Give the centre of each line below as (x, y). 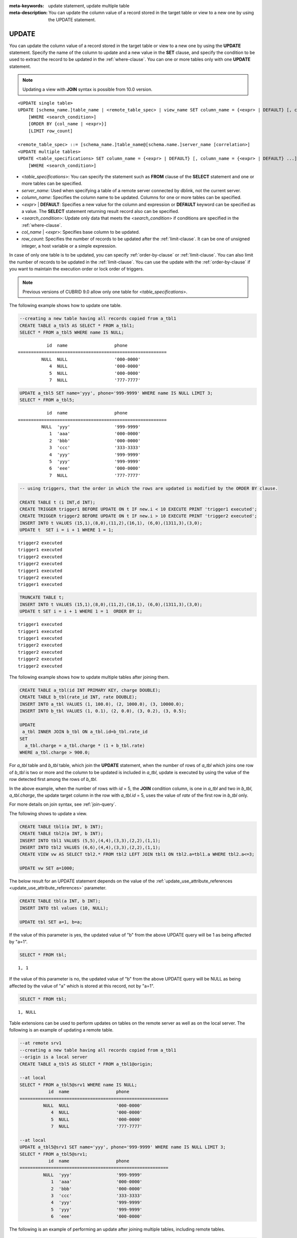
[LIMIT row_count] (50, 131)
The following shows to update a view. (48, 813)
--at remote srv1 (41, 1043)
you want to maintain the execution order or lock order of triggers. (76, 269)
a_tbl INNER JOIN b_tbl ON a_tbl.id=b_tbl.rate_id (85, 732)
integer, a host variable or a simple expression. (69, 246)
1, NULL (27, 1012)
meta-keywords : (27, 6)
